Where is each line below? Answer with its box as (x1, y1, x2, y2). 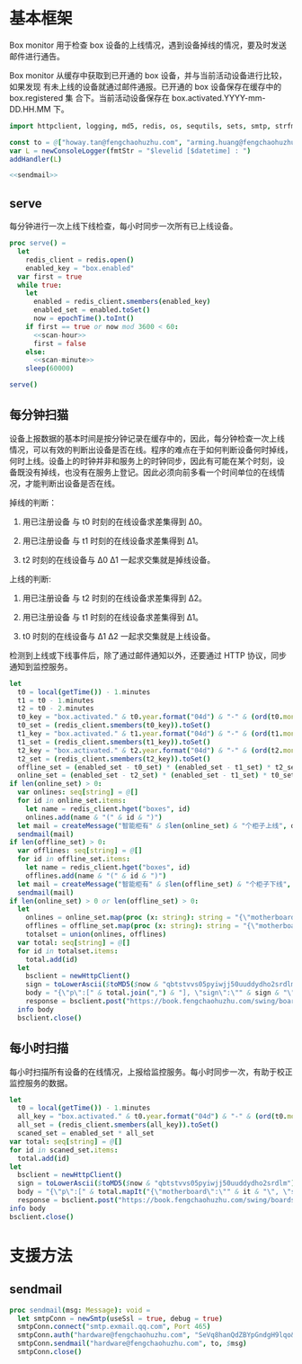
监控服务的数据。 (9, 1077, 73, 1088)
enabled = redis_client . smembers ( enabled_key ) (32, 298, 211, 307)
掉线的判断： (9, 496, 57, 508)
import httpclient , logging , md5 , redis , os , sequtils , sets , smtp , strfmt (9, 121, 299, 130)
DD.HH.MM (9, 103, 51, 114)
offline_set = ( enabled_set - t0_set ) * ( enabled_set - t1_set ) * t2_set (17, 762, 299, 771)
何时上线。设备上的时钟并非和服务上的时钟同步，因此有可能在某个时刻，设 (9, 455, 285, 466)
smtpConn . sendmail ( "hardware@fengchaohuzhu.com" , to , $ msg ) (17, 1339, 247, 1349)
